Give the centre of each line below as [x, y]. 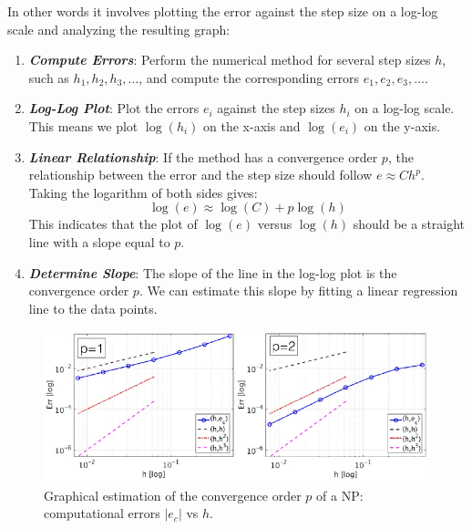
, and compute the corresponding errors [249, 77]
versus [275, 224]
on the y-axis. [402, 125]
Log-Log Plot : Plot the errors [114, 108]
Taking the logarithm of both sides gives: [143, 192]
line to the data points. [93, 308]
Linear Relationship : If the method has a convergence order [203, 156]
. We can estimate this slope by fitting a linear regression [298, 290]
